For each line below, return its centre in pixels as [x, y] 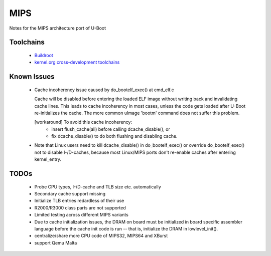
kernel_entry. [48, 159]
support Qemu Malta [56, 242]
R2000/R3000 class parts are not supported [80, 207]
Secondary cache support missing [70, 194]
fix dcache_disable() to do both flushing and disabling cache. [114, 136]
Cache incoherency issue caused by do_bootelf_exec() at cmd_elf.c [104, 90]
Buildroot [44, 55]
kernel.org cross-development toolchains [77, 62]
